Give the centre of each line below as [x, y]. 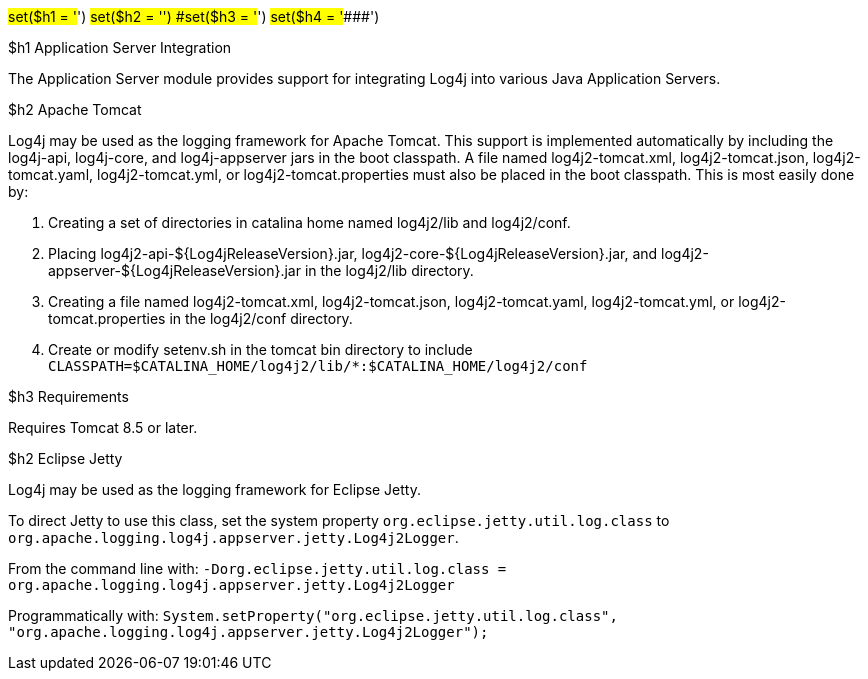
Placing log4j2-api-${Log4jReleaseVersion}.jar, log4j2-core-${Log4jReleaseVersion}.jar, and [353, 253]
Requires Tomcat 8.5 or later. [103, 427]
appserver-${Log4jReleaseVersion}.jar [174, 270]
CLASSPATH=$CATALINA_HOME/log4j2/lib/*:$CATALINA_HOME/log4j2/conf [318, 366]
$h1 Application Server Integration [120, 47]
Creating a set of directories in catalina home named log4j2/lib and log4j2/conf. [309, 222]
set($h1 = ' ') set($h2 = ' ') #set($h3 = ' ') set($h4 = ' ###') [194, 16]
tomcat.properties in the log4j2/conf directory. [200, 318]
